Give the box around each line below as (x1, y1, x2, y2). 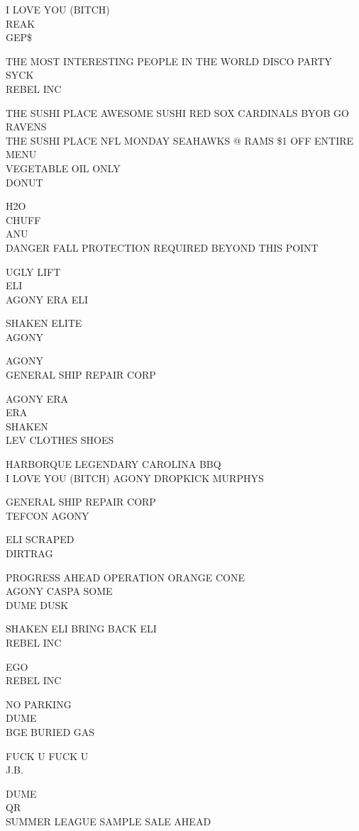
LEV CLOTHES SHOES (6, 433, 114, 447)
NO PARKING (6, 696, 72, 711)
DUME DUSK (6, 597, 69, 612)
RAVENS (6, 119, 47, 134)
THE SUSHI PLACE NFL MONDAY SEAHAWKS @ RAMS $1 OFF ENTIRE (6, 133, 354, 147)
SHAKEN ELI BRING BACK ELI (6, 621, 157, 636)
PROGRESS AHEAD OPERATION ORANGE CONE (6, 569, 245, 584)
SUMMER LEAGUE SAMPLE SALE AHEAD (6, 813, 211, 828)
